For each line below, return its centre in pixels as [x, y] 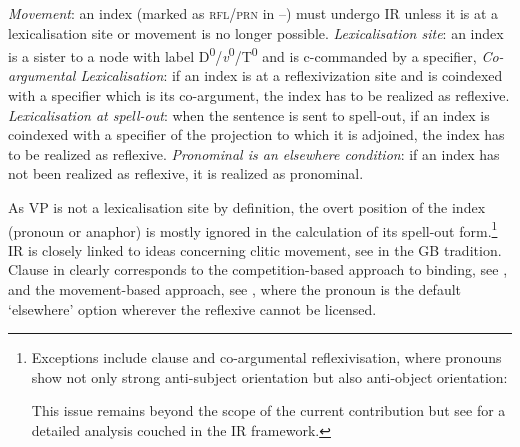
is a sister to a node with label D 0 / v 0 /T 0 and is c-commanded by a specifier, [242, 54]
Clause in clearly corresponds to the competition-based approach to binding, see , [258, 269]
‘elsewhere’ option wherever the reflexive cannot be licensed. [192, 308]
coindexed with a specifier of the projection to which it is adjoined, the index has [256, 134]
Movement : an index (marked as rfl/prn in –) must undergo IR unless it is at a [253, 13]
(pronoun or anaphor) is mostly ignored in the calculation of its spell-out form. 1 [253, 229]
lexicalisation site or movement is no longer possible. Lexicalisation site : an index [256, 32]
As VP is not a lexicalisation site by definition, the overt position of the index [247, 207]
